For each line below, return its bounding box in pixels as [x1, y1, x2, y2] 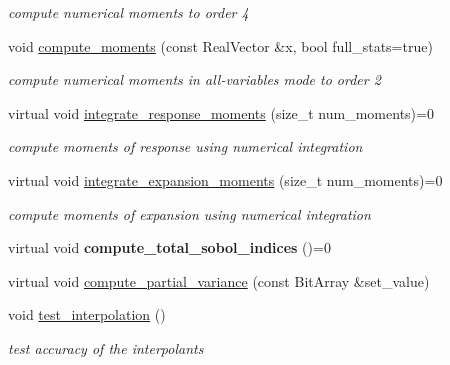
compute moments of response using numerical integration [8, 136, 363, 157]
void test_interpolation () [8, 304, 166, 325]
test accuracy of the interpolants [8, 337, 204, 358]
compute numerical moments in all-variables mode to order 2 [8, 69, 381, 90]
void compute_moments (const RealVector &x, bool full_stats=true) [8, 35, 433, 56]
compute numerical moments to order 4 [8, 2, 249, 22]
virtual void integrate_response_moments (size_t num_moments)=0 [8, 102, 434, 123]
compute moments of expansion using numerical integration [8, 203, 371, 224]
